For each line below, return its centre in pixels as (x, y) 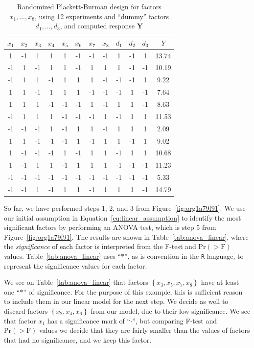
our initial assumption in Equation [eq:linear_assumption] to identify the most (123, 217)
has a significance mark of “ (89, 320)
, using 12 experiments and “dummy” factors (102, 16)
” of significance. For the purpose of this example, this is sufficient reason (133, 291)
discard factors (26, 311)
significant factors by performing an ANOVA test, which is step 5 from (110, 227)
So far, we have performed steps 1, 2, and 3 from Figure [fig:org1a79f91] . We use (125, 208)
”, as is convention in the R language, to (184, 256)
